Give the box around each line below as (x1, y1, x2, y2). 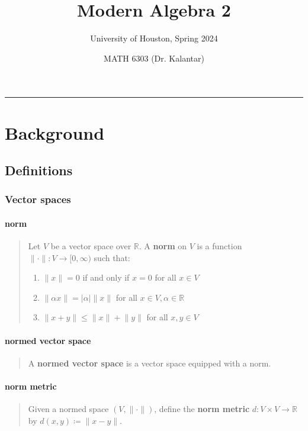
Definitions (5, 161, 73, 179)
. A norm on (139, 240, 187, 252)
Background (5, 120, 105, 144)
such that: (94, 251, 130, 263)
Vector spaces (5, 192, 71, 207)
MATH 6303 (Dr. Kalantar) (104, 52, 204, 64)
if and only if (82, 271, 130, 284)
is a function (197, 240, 242, 252)
